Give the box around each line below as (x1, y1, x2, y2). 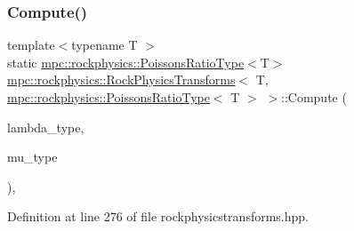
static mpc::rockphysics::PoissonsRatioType (7, 52, 245, 71)
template (7, 36, 55, 54)
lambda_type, (7, 117, 84, 136)
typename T (71, 36, 138, 54)
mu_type (7, 147, 58, 166)
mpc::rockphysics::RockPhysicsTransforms (7, 70, 236, 89)
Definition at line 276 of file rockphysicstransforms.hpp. (7, 207, 309, 226)
